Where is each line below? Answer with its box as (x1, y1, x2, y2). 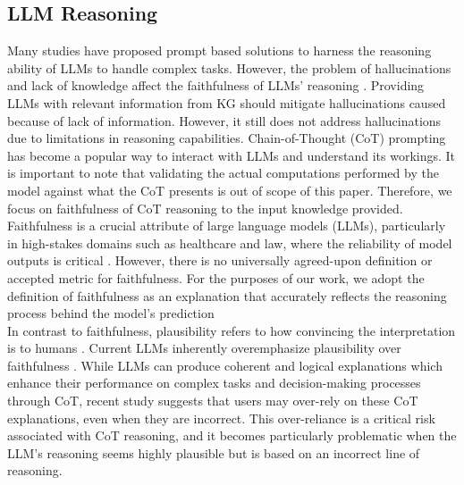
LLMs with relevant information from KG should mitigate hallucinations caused (7, 93, 446, 112)
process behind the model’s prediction (7, 304, 215, 322)
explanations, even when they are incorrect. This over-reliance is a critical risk (7, 408, 435, 427)
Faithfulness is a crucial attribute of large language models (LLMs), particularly (7, 216, 446, 235)
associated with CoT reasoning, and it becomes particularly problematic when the (7, 426, 457, 445)
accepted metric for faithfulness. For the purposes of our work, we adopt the (7, 268, 425, 287)
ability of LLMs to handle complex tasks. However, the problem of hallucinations (7, 58, 451, 77)
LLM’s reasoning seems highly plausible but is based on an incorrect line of (7, 443, 420, 462)
